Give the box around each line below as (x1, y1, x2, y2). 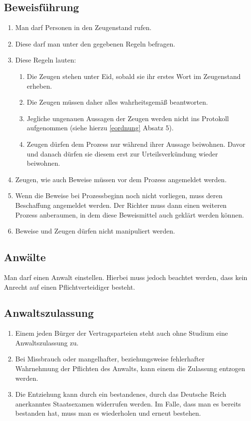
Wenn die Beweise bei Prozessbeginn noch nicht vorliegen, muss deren (15, 190, 223, 201)
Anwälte (4, 249, 46, 265)
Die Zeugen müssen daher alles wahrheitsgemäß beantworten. (27, 97, 208, 107)
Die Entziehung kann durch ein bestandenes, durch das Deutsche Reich (15, 389, 226, 399)
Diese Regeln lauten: (15, 55, 76, 65)
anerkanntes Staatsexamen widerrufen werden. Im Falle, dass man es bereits (15, 398, 241, 408)
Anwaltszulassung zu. (15, 337, 79, 347)
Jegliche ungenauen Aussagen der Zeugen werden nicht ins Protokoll (27, 113, 229, 123)
